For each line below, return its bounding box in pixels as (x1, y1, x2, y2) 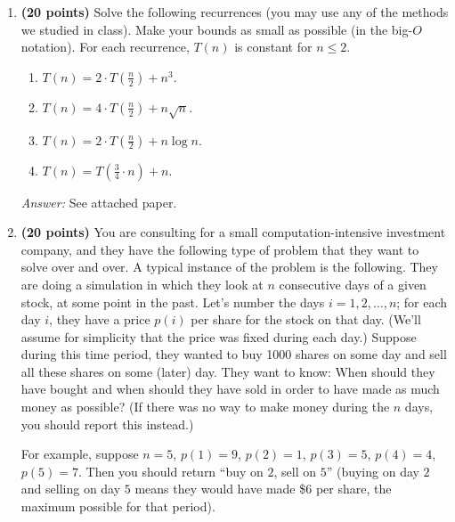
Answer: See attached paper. (20, 192, 177, 211)
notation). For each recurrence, (20, 37, 190, 56)
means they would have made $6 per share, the (134, 479, 392, 498)
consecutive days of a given (279, 274, 427, 293)
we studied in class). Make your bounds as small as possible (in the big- (20, 20, 413, 38)
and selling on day (20, 479, 121, 498)
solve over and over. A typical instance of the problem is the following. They (20, 257, 438, 276)
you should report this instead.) (20, 414, 194, 433)
